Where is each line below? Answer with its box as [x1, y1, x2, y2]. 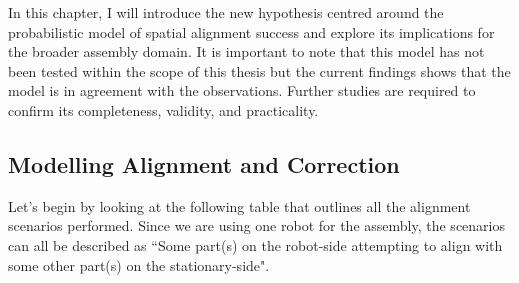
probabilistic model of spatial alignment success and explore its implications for [8, 21, 495, 42]
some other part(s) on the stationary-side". [8, 254, 270, 275]
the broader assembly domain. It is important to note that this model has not [8, 41, 485, 62]
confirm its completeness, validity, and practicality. [8, 99, 319, 120]
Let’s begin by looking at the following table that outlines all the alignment [8, 195, 471, 216]
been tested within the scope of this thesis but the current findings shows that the [8, 60, 511, 81]
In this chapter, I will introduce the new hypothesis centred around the [8, 2, 444, 22]
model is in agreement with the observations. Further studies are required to [8, 80, 476, 101]
